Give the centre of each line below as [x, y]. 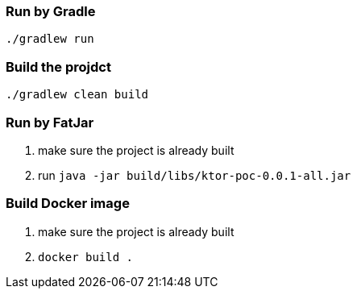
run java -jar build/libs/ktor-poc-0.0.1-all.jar [195, 175]
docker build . [86, 257]
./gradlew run [50, 39]
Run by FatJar [50, 122]
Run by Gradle [51, 11]
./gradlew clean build [77, 95]
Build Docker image [68, 204]
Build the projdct [58, 66]
